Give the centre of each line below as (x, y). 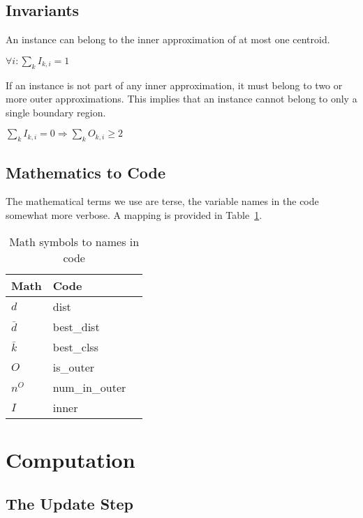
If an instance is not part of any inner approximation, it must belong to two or (174, 85)
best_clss (75, 346)
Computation (71, 459)
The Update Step (69, 504)
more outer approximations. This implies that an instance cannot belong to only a (181, 99)
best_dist (76, 326)
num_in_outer (89, 387)
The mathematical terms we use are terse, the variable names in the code (162, 201)
